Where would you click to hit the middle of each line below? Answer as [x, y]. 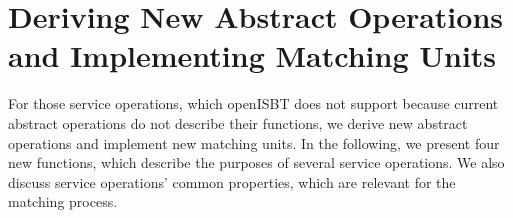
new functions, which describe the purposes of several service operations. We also [256, 162]
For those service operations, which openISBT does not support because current [253, 103]
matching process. [63, 201]
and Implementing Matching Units [252, 55]
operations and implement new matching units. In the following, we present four [254, 142]
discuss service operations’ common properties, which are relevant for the [232, 181]
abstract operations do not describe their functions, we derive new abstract [238, 122]
